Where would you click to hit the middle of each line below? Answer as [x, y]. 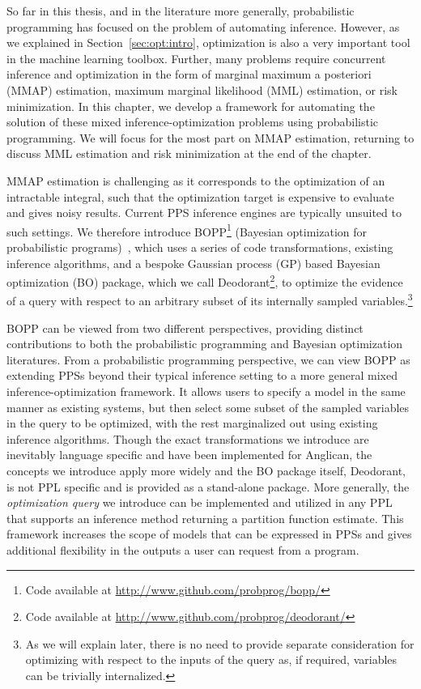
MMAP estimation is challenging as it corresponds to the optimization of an [196, 180]
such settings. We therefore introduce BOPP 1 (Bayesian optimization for [187, 230]
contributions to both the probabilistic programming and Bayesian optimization [205, 344]
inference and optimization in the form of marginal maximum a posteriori [189, 74]
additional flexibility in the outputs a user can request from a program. [183, 549]
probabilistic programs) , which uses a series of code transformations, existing [200, 247]
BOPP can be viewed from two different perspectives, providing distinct [185, 327]
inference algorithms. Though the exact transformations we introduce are [188, 438]
